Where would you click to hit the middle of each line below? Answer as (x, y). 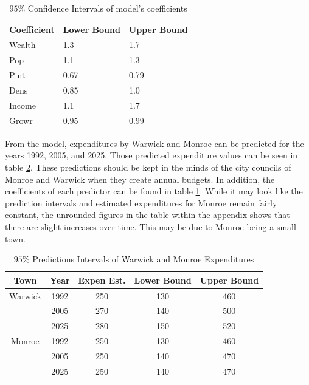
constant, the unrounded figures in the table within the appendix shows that (148, 215)
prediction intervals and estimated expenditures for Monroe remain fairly (141, 203)
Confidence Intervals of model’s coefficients (107, 8)
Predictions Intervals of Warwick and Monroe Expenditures (143, 259)
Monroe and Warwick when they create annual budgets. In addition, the (140, 179)
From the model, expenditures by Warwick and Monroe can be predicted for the (154, 143)
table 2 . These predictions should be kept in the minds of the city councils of (148, 167)
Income (23, 105)
